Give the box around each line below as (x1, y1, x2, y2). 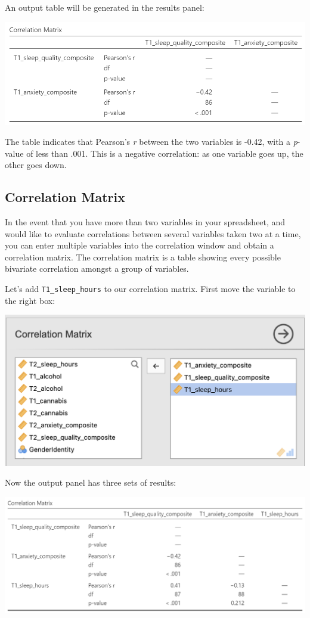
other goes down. (5, 159, 67, 171)
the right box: (5, 294, 55, 306)
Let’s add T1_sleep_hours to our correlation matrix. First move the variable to (5, 282, 296, 295)
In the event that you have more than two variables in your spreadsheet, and (5, 216, 286, 228)
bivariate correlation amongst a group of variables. (5, 262, 189, 275)
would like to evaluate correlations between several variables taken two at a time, (5, 227, 301, 240)
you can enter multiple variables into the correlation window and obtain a (5, 239, 274, 251)
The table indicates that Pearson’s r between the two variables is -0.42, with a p (5, 135, 297, 148)
